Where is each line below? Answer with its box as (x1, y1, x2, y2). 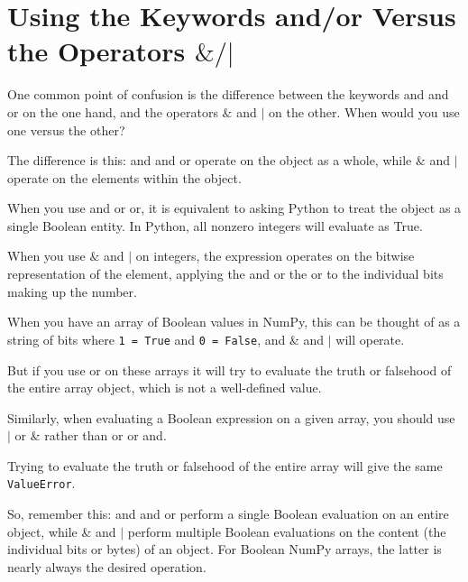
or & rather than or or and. (14, 426, 167, 445)
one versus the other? (7, 120, 125, 139)
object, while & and (7, 522, 116, 540)
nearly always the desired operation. (7, 557, 206, 576)
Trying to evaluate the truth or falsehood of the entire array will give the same (7, 456, 443, 475)
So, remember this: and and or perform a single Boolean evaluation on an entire (7, 504, 449, 523)
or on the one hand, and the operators (7, 102, 218, 121)
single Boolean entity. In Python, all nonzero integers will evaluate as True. (7, 216, 423, 235)
